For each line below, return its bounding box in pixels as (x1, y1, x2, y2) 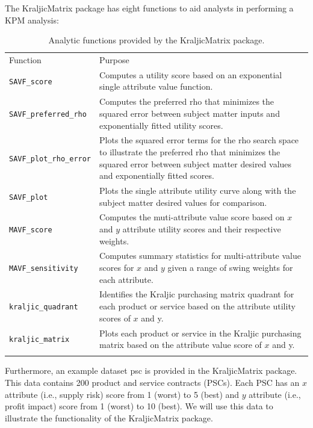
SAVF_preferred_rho (9, 110, 87, 119)
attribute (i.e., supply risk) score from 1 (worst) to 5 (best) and (5, 388, 240, 400)
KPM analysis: (5, 13, 59, 26)
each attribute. (99, 273, 153, 285)
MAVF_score (9, 225, 52, 234)
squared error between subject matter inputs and (99, 107, 280, 119)
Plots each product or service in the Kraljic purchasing (99, 326, 302, 339)
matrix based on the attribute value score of (99, 338, 262, 351)
